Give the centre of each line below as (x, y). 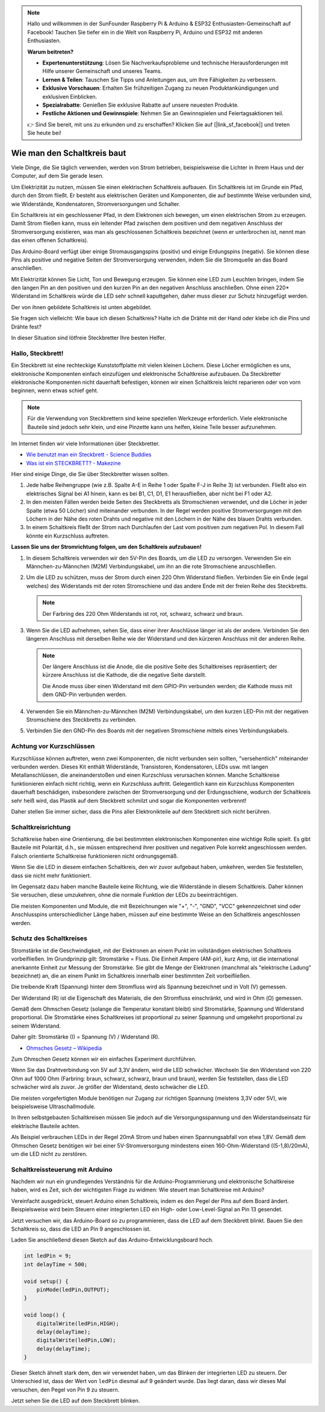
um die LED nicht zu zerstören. (49, 1153)
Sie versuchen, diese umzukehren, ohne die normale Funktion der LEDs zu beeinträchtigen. (124, 895)
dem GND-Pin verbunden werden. (85, 695)
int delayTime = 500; (56, 1264)
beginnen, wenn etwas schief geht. (55, 391)
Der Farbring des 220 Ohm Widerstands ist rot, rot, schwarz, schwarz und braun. (143, 613)
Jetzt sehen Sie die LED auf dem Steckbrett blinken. (76, 1401)
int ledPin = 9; (48, 1256)
